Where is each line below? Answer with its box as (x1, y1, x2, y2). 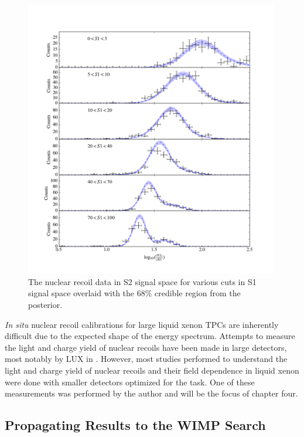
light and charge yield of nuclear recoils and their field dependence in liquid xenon (5, 364, 299, 376)
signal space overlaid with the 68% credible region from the (28, 287, 241, 299)
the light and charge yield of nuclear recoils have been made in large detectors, (5, 341, 287, 353)
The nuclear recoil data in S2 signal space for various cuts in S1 (28, 275, 257, 287)
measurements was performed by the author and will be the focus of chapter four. (5, 387, 298, 399)
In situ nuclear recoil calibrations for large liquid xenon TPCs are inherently (5, 318, 279, 330)
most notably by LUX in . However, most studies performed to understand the (5, 353, 288, 365)
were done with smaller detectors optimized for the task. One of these (5, 375, 255, 388)
